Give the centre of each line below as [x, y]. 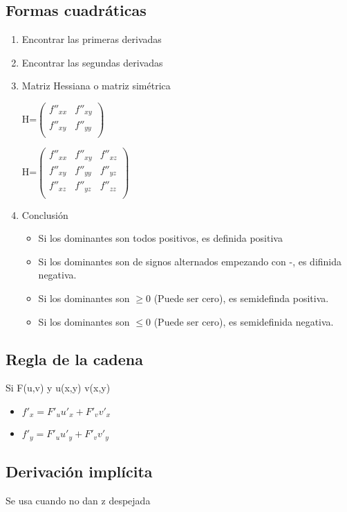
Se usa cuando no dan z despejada [78, 501]
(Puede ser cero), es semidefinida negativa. [244, 321]
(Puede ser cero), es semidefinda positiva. [241, 298]
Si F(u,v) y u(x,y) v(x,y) [58, 388]
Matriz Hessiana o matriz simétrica [96, 86]
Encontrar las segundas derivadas [92, 62]
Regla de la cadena [74, 359]
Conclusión [45, 214]
